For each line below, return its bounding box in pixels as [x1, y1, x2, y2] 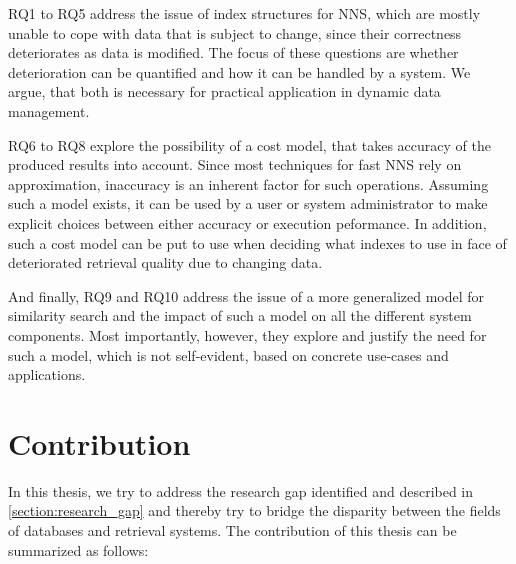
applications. [8, 364, 86, 385]
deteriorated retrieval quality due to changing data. [8, 252, 323, 273]
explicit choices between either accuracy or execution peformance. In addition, [8, 212, 487, 233]
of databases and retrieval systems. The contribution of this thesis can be [8, 520, 457, 540]
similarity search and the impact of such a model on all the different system [8, 305, 472, 326]
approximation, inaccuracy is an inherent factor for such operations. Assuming [8, 173, 489, 194]
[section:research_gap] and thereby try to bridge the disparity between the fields [8, 500, 501, 521]
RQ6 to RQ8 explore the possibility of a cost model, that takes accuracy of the [8, 134, 491, 155]
